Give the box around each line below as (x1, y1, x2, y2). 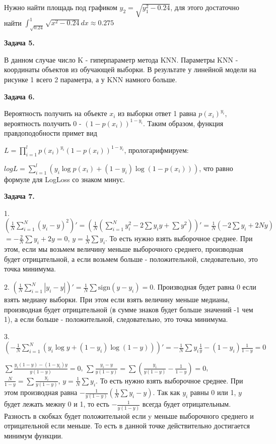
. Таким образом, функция (143, 118, 224, 128)
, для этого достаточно (170, 2, 239, 12)
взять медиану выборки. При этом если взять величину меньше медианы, (4, 294, 230, 305)
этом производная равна (4, 387, 78, 398)
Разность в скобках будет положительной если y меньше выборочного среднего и (4, 410, 254, 421)
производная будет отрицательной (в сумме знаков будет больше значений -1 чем (4, 304, 253, 314)
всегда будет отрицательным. (142, 399, 231, 409)
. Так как (153, 387, 180, 398)
